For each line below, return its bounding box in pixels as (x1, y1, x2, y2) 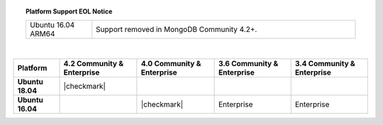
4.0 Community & (140, 58, 201, 68)
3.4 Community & (294, 58, 356, 68)
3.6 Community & (218, 58, 279, 68)
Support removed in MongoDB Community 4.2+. (96, 25, 257, 35)
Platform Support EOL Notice (26, 7, 113, 16)
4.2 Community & (63, 58, 124, 68)
